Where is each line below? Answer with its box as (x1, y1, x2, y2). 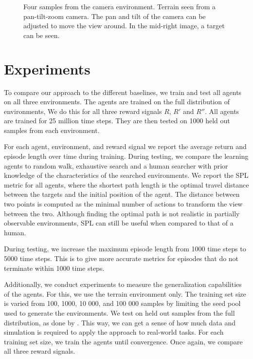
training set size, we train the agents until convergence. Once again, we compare (4, 336, 243, 346)
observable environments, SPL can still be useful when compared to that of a (4, 218, 234, 228)
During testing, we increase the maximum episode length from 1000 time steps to (4, 244, 246, 254)
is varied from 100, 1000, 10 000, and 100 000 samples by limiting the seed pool (4, 298, 241, 308)
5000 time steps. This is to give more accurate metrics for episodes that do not (4, 253, 239, 263)
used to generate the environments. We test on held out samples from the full (4, 307, 235, 318)
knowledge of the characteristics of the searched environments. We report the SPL (4, 170, 249, 180)
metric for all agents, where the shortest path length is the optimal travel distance (4, 179, 249, 189)
